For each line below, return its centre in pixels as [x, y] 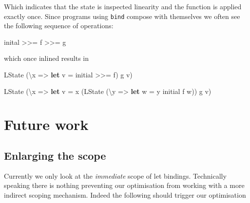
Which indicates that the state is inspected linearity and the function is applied [123, 6]
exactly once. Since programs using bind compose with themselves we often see [122, 16]
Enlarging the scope [55, 155]
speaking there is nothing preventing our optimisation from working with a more [124, 185]
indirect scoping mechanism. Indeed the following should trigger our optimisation [125, 194]
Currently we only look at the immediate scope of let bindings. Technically [115, 175]
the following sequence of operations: [59, 26]
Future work [46, 124]
